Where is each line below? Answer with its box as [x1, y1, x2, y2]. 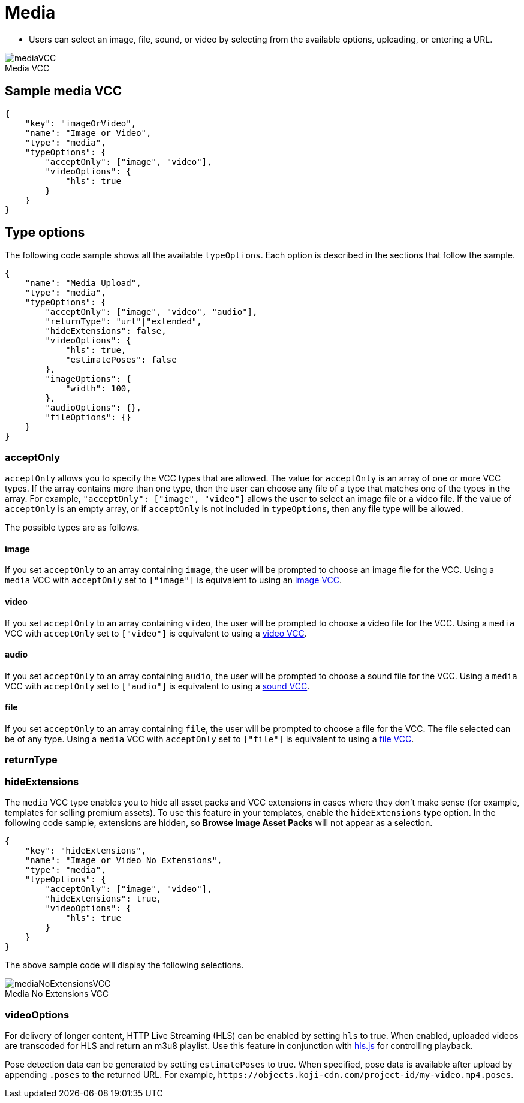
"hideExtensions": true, [45, 894, 162, 904]
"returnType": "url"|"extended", [45, 317, 202, 327]
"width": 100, [65, 384, 131, 394]
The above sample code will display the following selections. [5, 960, 244, 971]
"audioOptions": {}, [45, 403, 141, 413]
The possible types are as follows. [5, 522, 140, 533]
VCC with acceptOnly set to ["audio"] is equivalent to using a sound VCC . [5, 680, 310, 691]
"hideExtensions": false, [45, 326, 167, 336]
